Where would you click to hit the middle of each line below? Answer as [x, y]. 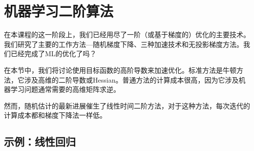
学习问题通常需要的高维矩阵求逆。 [65, 89]
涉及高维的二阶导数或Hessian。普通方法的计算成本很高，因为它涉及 [131, 79]
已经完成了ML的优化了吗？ [53, 54]
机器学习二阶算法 [59, 11]
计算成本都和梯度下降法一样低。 [55, 115]
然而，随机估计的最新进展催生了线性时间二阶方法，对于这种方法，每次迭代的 [127, 105]
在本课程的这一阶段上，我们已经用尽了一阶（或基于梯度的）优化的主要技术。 [127, 34]
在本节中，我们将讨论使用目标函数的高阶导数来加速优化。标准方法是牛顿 [120, 70]
